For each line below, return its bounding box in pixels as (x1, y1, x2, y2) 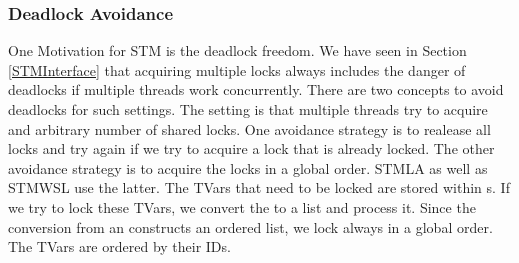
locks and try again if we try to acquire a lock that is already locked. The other (8, 138, 495, 159)
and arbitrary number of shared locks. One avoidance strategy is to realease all (8, 118, 491, 139)
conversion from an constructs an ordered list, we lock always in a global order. (8, 216, 493, 237)
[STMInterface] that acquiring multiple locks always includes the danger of (8, 59, 466, 80)
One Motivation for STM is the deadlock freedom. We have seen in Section (8, 40, 467, 61)
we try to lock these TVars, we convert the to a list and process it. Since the (8, 196, 476, 217)
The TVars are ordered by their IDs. (8, 236, 231, 257)
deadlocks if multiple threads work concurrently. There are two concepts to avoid (8, 79, 504, 100)
